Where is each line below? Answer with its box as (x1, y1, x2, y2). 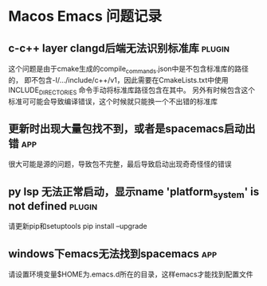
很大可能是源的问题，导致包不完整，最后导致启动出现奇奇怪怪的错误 (8, 160, 232, 169)
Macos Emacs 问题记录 (8, 7, 162, 25)
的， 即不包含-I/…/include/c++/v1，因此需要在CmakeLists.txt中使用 (8, 75, 229, 84)
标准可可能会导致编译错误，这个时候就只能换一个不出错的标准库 (8, 96, 218, 106)
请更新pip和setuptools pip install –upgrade (8, 222, 147, 231)
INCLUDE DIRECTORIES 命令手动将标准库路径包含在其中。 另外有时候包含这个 (8, 85, 256, 96)
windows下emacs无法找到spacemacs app (8, 247, 218, 261)
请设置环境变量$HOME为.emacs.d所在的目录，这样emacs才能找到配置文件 (8, 269, 253, 279)
